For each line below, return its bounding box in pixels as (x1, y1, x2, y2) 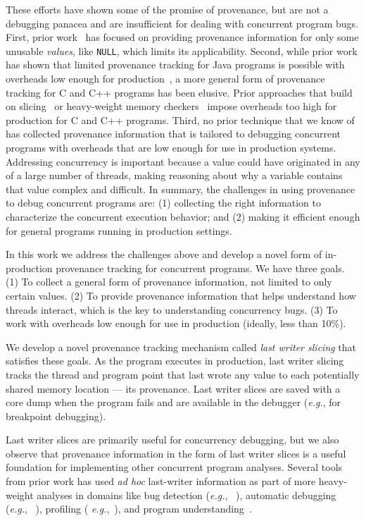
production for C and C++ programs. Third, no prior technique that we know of (6, 112, 355, 127)
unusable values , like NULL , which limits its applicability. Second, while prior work (6, 43, 358, 58)
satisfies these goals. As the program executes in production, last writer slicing (6, 353, 344, 368)
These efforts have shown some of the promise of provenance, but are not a (6, 2, 329, 16)
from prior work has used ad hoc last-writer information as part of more (6, 474, 316, 489)
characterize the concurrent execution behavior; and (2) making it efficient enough (6, 209, 360, 223)
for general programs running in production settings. (6, 223, 232, 238)
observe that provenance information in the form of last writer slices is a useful (6, 446, 346, 460)
